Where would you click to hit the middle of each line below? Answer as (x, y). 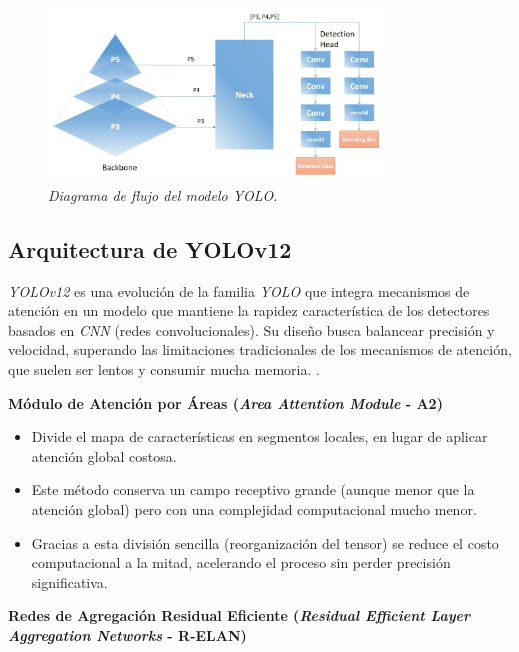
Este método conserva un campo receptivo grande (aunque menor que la (253, 489)
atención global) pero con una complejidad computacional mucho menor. (254, 508)
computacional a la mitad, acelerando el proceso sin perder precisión (241, 562)
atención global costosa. (104, 455)
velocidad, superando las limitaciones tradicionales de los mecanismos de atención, (260, 349)
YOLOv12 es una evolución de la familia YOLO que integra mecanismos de (239, 290)
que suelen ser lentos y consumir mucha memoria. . (164, 369)
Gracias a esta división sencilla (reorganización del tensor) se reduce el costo (265, 542)
